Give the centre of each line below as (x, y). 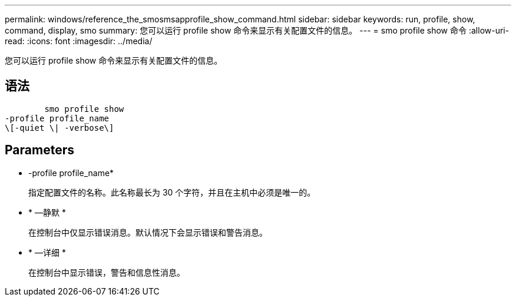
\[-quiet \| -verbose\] (59, 128)
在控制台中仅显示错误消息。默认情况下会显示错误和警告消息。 (148, 232)
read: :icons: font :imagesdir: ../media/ (79, 41)
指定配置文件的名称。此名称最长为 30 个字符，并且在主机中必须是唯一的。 (172, 192)
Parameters (39, 150)
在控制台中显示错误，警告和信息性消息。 (107, 272)
